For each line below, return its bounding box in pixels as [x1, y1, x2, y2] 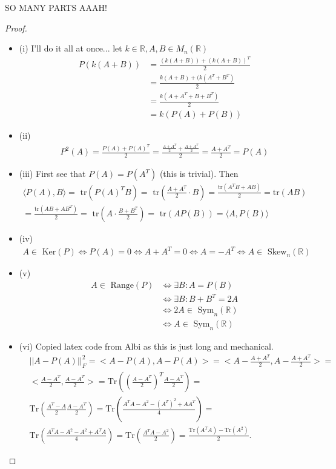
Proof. [5, 21, 27, 34]
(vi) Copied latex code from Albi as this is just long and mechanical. [19, 339, 274, 352]
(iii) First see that [19, 167, 86, 180]
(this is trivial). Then [159, 167, 239, 180]
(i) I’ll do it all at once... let [19, 42, 122, 55]
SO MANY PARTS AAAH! [5, 1, 107, 13]
